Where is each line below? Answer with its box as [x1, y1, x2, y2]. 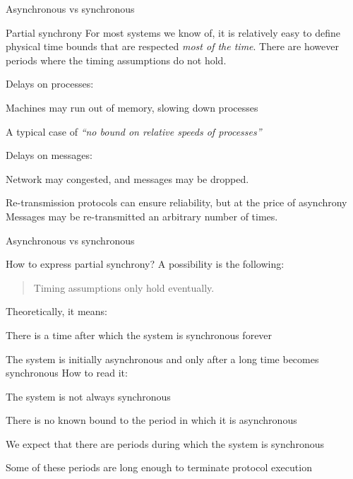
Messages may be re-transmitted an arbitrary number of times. [6, 208, 278, 223]
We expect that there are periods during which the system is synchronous [6, 436, 324, 451]
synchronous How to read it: [6, 365, 128, 380]
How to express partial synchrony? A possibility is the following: [6, 256, 285, 271]
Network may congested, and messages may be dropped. [6, 171, 249, 186]
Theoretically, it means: [6, 304, 108, 319]
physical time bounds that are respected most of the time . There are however [6, 39, 339, 54]
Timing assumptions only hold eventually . [33, 280, 215, 295]
